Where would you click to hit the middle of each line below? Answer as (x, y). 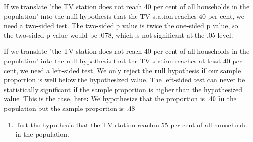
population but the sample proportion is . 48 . (70, 108)
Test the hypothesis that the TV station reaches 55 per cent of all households (131, 124)
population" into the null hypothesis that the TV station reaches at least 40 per (123, 60)
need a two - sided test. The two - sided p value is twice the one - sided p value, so (121, 25)
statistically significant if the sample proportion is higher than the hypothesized (123, 89)
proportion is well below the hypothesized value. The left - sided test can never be (125, 80)
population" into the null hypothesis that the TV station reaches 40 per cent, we (124, 16)
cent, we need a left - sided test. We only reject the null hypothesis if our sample (123, 70)
